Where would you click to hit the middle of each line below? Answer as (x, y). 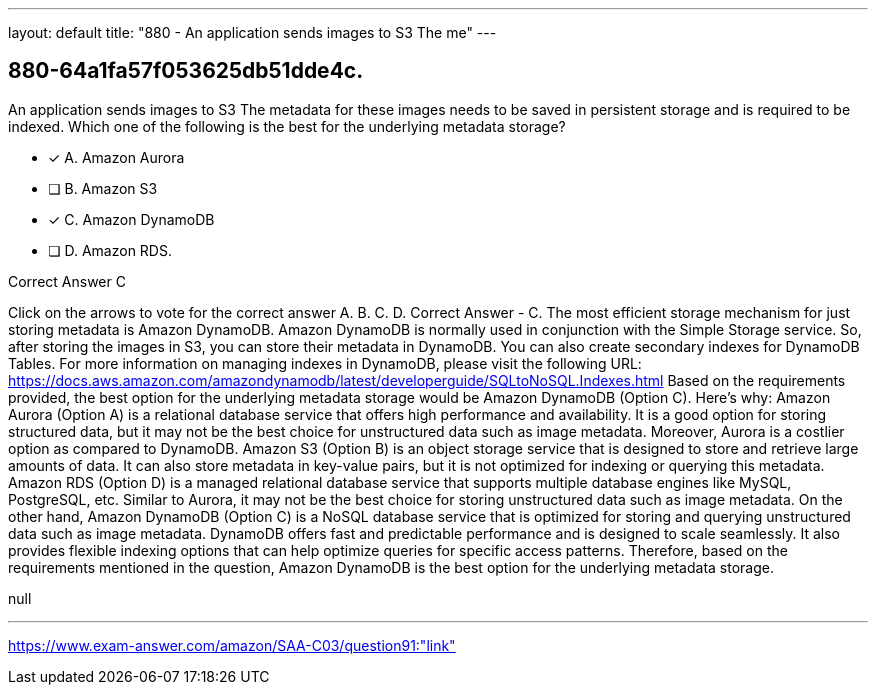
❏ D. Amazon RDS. (110, 250)
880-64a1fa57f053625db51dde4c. (186, 71)
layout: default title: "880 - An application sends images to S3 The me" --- (252, 32)
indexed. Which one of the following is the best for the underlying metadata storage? (287, 126)
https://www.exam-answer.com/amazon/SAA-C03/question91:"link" (232, 645)
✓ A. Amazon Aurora (116, 157)
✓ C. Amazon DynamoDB (131, 219)
